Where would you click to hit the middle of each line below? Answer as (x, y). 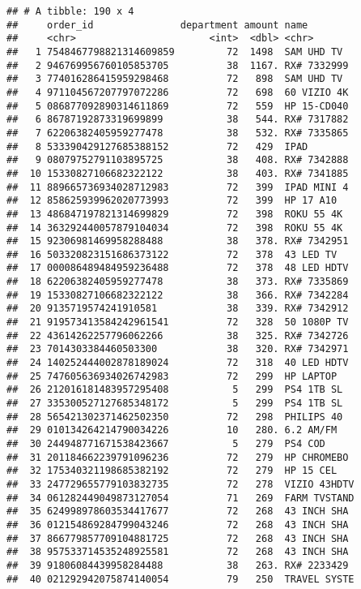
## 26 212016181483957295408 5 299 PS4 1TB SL (175, 390)
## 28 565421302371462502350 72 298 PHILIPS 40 (175, 417)
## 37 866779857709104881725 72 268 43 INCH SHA (178, 538)
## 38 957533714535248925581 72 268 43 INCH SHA (178, 552)
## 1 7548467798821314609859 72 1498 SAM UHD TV (175, 52)
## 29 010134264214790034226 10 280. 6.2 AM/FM (172, 430)
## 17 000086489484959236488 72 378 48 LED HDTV (178, 268)
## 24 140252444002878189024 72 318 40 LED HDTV (178, 363)
